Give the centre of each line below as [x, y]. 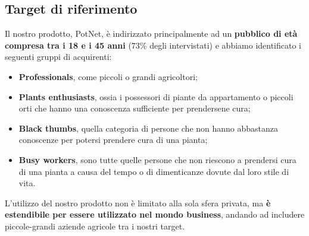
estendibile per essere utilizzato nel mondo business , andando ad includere [155, 214]
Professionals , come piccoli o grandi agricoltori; [108, 76]
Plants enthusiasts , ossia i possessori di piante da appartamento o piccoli [156, 96]
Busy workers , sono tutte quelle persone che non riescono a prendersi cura [157, 159]
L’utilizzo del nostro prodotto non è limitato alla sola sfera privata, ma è [138, 202]
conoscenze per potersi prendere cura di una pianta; [113, 140]
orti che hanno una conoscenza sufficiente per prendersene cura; [135, 108]
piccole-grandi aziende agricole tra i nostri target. [95, 226]
